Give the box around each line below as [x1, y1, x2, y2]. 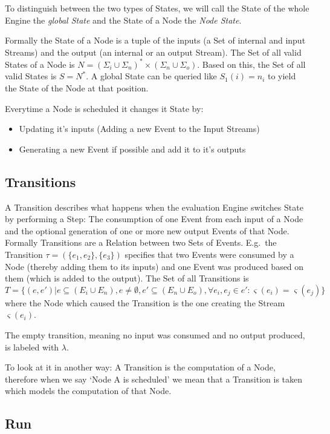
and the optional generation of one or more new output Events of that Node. [5, 224, 290, 237]
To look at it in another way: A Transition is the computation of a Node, [5, 361, 276, 373]
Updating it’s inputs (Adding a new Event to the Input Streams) [19, 122, 260, 135]
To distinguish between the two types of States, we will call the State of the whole [5, 2, 309, 14]
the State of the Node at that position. [5, 82, 149, 94]
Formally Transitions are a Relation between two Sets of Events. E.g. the [5, 236, 277, 249]
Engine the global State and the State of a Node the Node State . [5, 13, 242, 26]
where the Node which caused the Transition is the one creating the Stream [5, 296, 285, 309]
